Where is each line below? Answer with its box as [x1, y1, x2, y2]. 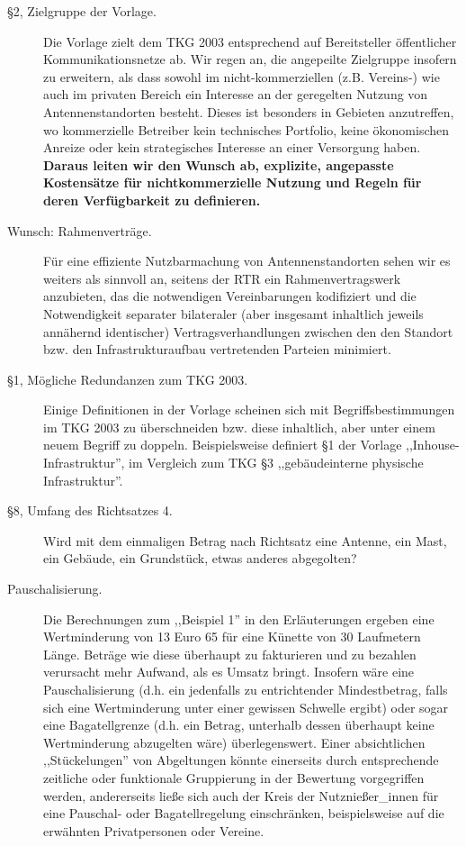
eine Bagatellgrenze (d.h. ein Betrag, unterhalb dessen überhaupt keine [43, 715, 435, 734]
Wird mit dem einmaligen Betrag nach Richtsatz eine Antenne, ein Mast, [43, 531, 447, 550]
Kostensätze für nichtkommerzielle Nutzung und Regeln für [43, 173, 422, 192]
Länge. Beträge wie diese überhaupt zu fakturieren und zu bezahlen [43, 644, 417, 663]
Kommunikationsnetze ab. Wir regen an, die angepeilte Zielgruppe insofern [43, 50, 457, 68]
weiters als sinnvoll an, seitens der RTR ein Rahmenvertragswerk [43, 268, 401, 287]
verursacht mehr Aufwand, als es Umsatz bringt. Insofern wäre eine [43, 662, 415, 681]
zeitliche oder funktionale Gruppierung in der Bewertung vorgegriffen [43, 768, 425, 787]
